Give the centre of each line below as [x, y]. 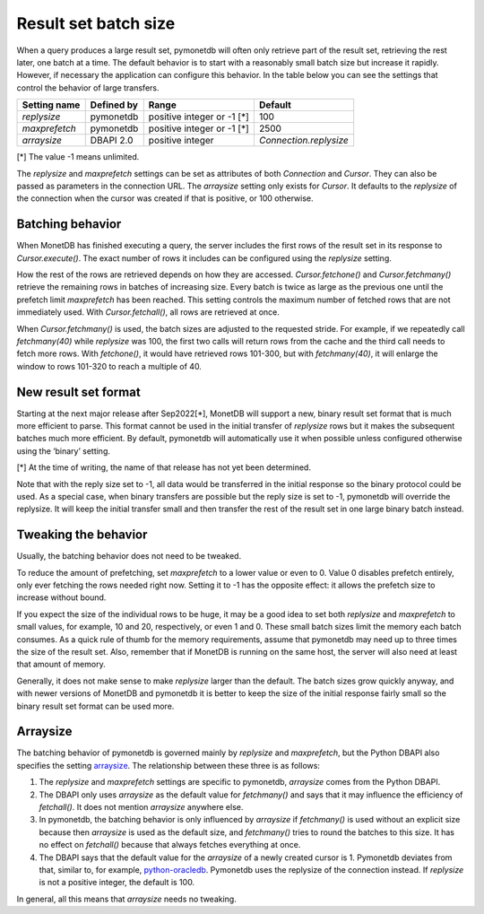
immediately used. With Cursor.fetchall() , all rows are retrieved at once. [148, 312]
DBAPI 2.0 [112, 141]
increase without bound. [61, 597]
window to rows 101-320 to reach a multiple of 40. [109, 366]
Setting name [51, 105]
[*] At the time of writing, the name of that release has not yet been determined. [164, 467]
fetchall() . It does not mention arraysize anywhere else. [141, 807]
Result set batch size [96, 23]
